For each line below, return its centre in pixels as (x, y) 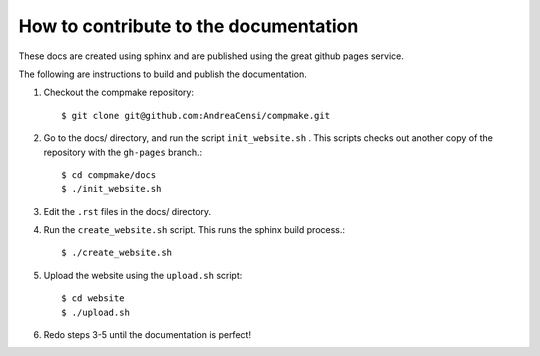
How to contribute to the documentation (188, 26)
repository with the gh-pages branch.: (123, 152)
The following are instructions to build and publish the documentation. (162, 74)
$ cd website (93, 298)
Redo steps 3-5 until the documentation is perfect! (147, 335)
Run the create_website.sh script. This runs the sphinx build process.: (194, 230)
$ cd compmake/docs (109, 174)
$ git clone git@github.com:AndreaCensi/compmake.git (195, 115)
